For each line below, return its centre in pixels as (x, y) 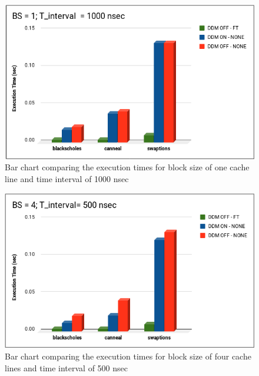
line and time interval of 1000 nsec (67, 179)
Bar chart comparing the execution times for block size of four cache (128, 356)
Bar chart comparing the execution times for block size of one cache (127, 167)
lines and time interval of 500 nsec (67, 367)
